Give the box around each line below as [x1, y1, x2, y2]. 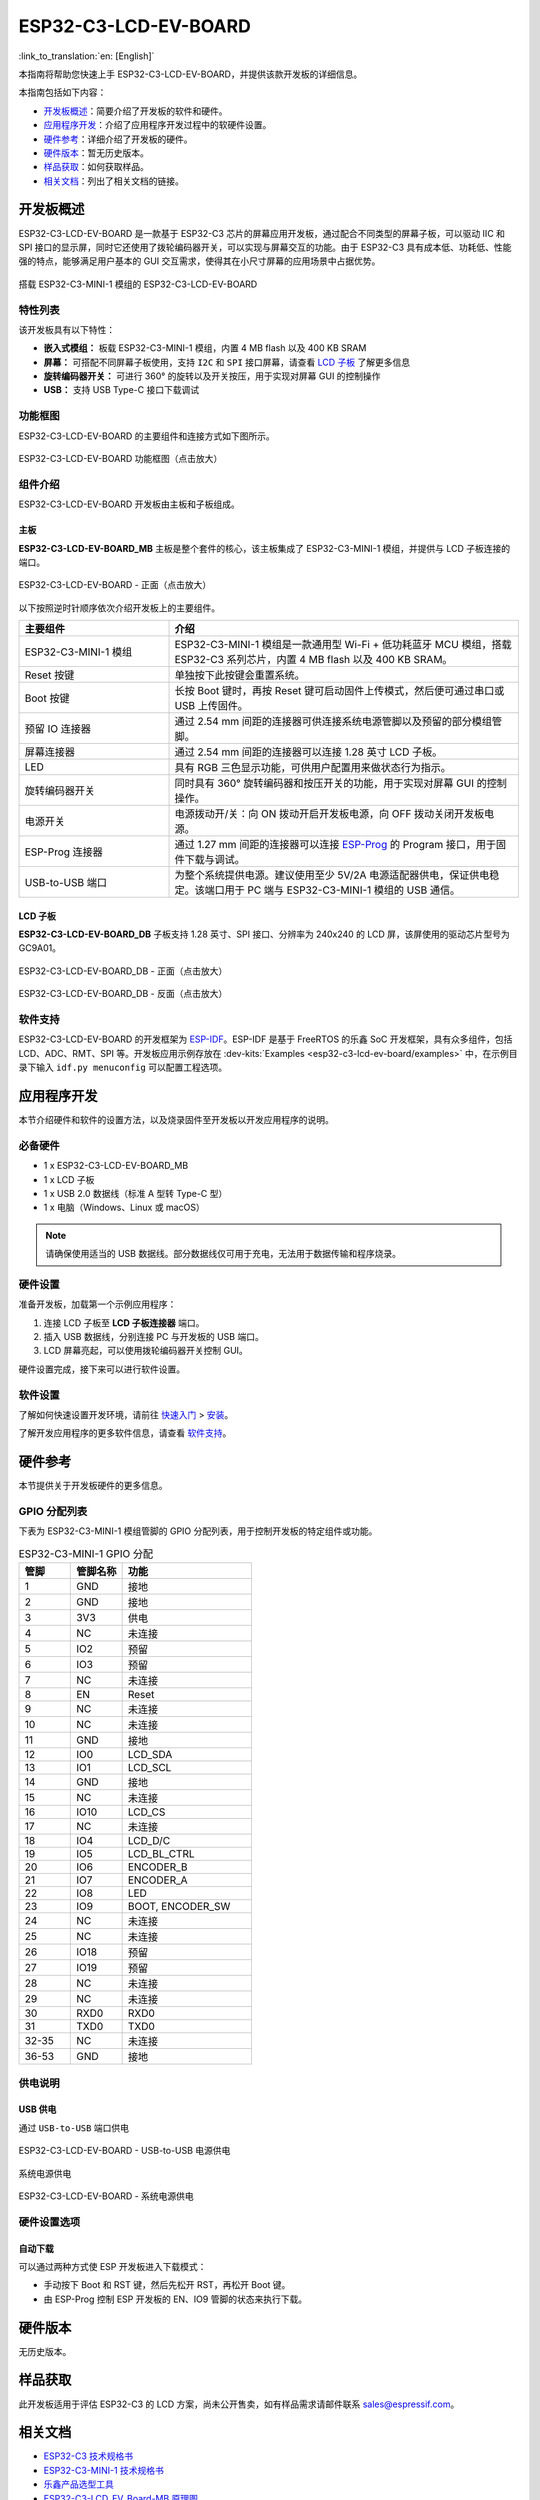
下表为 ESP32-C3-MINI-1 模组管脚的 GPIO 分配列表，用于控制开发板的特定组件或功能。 [18, 1525, 378, 1537]
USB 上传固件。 [174, 699, 249, 713]
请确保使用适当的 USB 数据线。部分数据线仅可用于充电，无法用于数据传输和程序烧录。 [45, 1248, 402, 1260]
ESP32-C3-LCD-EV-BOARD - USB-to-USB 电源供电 [18, 2145, 231, 2157]
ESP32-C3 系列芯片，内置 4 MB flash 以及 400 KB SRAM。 [174, 653, 453, 667]
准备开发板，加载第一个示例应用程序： [18, 1298, 177, 1310]
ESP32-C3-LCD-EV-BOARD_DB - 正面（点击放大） [18, 965, 228, 977]
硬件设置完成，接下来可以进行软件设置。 [18, 1363, 185, 1375]
